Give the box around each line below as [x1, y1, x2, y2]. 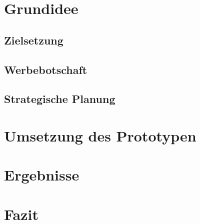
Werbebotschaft [4, 61, 87, 77]
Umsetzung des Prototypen [4, 125, 196, 145]
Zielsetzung [4, 32, 63, 47]
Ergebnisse [4, 164, 79, 185]
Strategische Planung [4, 91, 115, 106]
